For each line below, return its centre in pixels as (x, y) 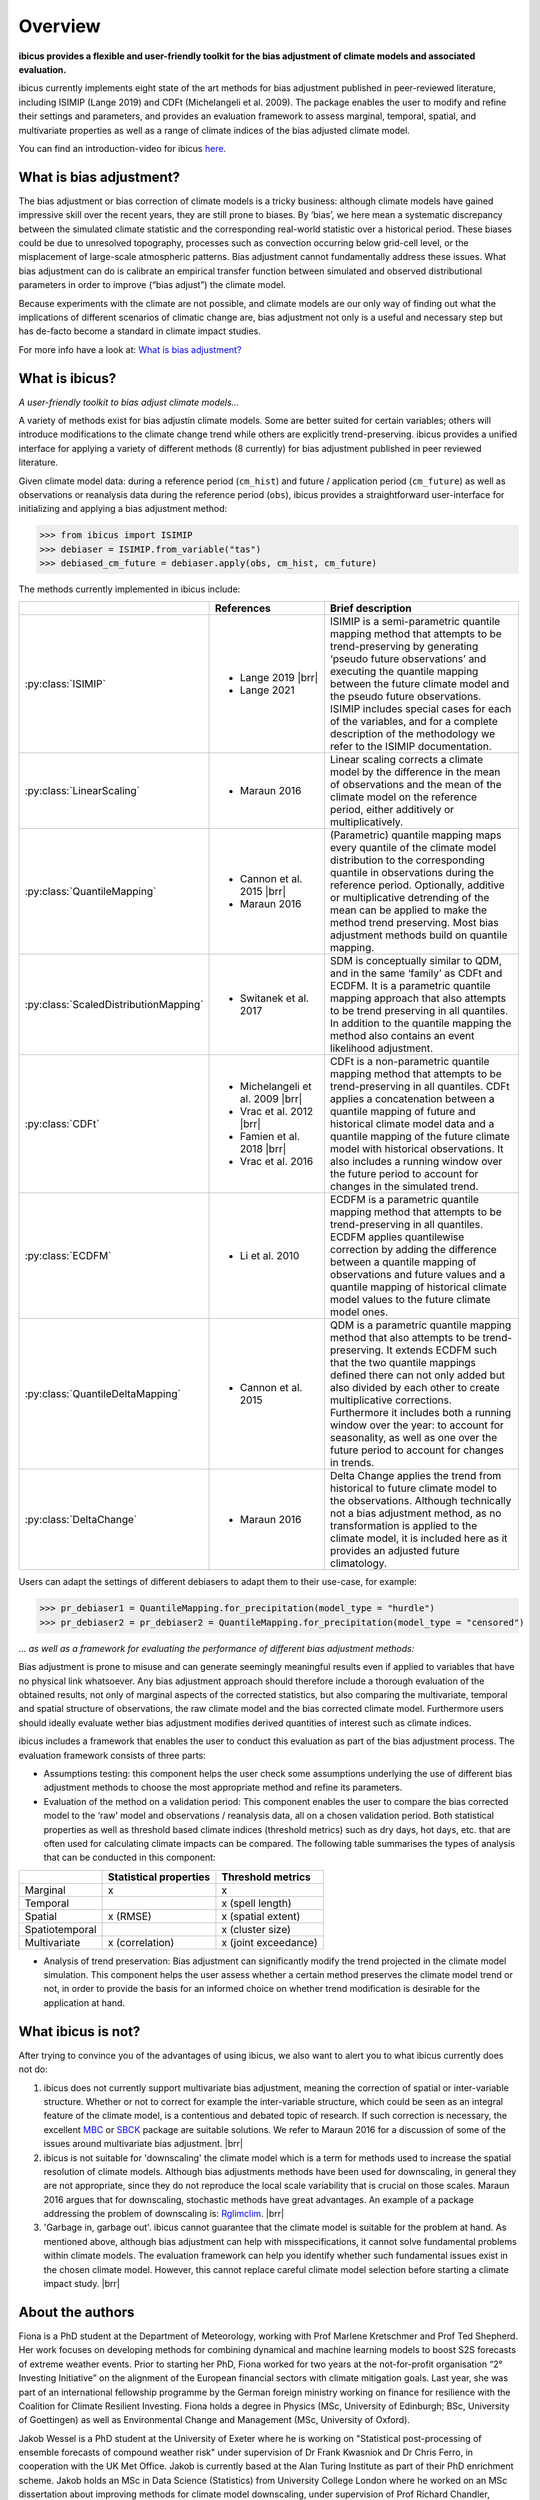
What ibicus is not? (79, 2031)
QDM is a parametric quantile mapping (421, 1325)
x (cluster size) (256, 1929)
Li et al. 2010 (270, 1256)
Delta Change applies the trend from (416, 1476)
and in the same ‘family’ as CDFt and (416, 973)
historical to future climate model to (413, 1488)
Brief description (371, 608)
